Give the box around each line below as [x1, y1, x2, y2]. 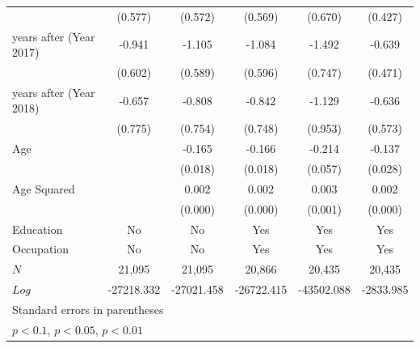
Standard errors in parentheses [12, 300, 164, 317]
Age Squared [12, 180, 75, 197]
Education [12, 220, 63, 237]
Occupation [12, 240, 69, 257]
